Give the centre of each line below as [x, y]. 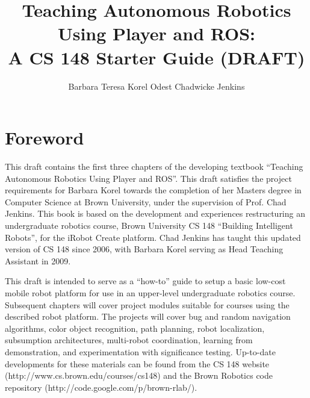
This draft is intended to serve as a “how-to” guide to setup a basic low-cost [145, 281]
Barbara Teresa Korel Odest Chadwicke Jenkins [157, 86]
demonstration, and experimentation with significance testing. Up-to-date [140, 351]
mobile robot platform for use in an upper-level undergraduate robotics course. [150, 292]
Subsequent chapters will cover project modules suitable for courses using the [147, 304]
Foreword [45, 138]
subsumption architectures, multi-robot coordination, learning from [129, 340]
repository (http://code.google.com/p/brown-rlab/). [101, 387]
